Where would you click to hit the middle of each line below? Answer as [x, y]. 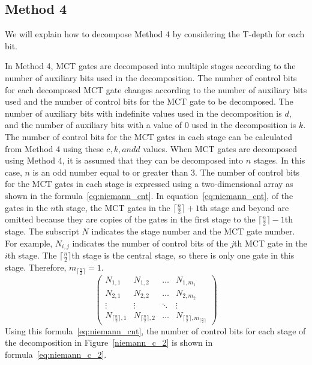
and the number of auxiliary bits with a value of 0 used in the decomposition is [151, 125]
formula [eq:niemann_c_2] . [56, 354]
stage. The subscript [42, 231]
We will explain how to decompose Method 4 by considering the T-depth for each [155, 34]
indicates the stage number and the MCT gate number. [193, 231]
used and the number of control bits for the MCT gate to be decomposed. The [149, 101]
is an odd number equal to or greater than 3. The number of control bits [166, 172]
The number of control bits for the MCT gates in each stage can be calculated [149, 136]
